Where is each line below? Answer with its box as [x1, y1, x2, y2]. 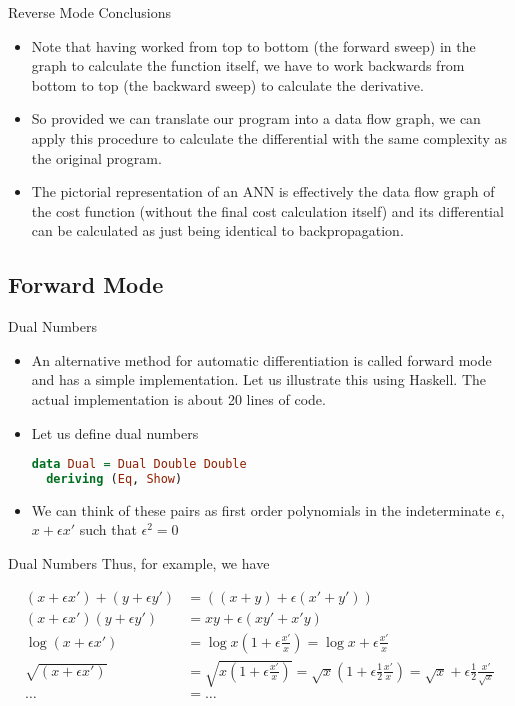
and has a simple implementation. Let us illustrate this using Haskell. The [31, 369, 486, 390]
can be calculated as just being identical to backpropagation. [31, 220, 404, 241]
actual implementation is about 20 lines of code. [31, 388, 326, 409]
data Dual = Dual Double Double [31, 457, 247, 472]
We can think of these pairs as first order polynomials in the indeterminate [31, 499, 491, 520]
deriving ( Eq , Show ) [46, 471, 183, 486]
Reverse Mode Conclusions [8, 2, 172, 22]
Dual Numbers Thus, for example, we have [8, 553, 270, 574]
